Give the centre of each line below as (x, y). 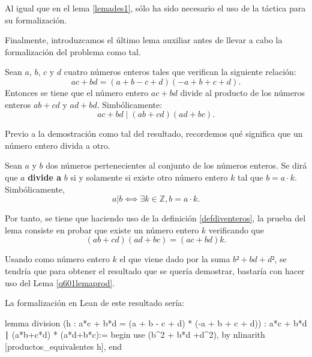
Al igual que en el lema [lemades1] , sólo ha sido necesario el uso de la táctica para (155, 8)
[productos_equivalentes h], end (64, 346)
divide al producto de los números (242, 92)
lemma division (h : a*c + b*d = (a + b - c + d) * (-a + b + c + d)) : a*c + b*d (156, 322)
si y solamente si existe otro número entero (149, 177)
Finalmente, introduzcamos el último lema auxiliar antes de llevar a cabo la (144, 40)
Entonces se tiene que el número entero (77, 92)
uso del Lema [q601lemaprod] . (60, 282)
